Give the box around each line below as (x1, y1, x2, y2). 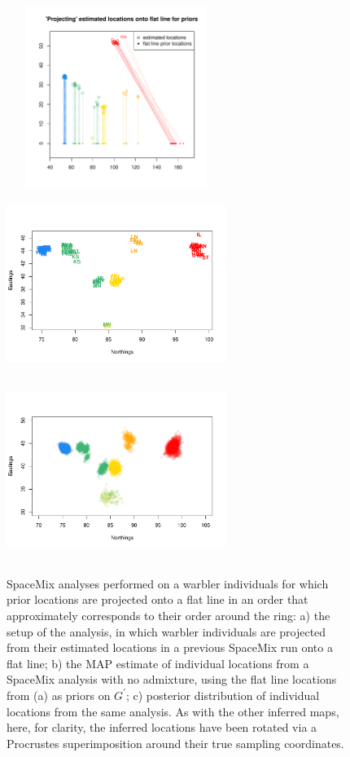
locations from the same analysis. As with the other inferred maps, (7, 702, 339, 720)
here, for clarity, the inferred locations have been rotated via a (7, 719, 317, 736)
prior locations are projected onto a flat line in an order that (7, 591, 308, 608)
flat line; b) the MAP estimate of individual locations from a (7, 654, 309, 671)
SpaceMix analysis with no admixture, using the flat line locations (7, 671, 337, 688)
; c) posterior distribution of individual (125, 686, 320, 703)
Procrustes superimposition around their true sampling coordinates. (7, 734, 344, 751)
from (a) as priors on (7, 686, 111, 703)
